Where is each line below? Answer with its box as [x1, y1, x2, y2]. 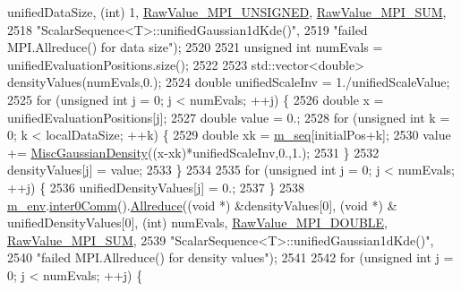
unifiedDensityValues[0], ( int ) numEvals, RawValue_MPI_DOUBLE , [7, 213, 388, 232]
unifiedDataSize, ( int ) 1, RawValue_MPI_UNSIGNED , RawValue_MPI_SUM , [7, 3, 447, 21]
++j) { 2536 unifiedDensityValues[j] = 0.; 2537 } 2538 [7, 177, 305, 196]
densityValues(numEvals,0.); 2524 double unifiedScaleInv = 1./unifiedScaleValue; [7, 73, 450, 91]
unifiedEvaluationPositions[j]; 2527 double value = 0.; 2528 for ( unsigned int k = [7, 107, 450, 126]
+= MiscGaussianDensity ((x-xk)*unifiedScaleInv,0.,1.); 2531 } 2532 [7, 142, 380, 161]
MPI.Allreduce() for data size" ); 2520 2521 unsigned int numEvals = [7, 38, 383, 56]
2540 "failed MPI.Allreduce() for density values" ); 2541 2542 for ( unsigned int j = [7, 248, 454, 267]
